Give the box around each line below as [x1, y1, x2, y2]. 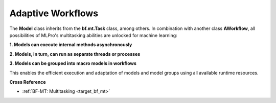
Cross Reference [9, 79, 46, 85]
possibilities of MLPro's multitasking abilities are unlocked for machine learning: [9, 32, 177, 38]
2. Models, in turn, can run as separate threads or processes [9, 51, 141, 57]
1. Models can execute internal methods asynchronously [9, 42, 132, 48]
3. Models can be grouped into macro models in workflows [9, 60, 136, 66]
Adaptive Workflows [9, 8, 99, 19]
